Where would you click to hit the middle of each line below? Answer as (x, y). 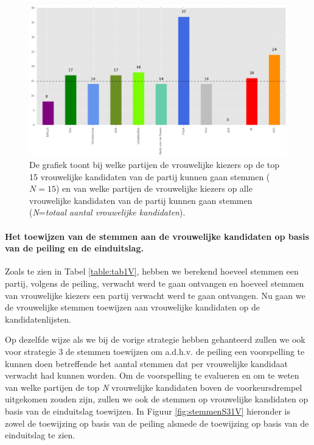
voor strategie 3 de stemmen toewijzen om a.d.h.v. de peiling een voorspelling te (155, 351)
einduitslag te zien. (40, 435)
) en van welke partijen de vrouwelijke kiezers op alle (154, 188)
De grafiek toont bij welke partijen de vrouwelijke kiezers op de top (155, 165)
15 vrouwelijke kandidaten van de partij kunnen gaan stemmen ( (150, 176)
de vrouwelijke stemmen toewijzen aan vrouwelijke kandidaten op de (132, 307)
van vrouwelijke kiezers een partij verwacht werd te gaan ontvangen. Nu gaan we (155, 295)
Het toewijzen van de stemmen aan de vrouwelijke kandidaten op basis (157, 236)
